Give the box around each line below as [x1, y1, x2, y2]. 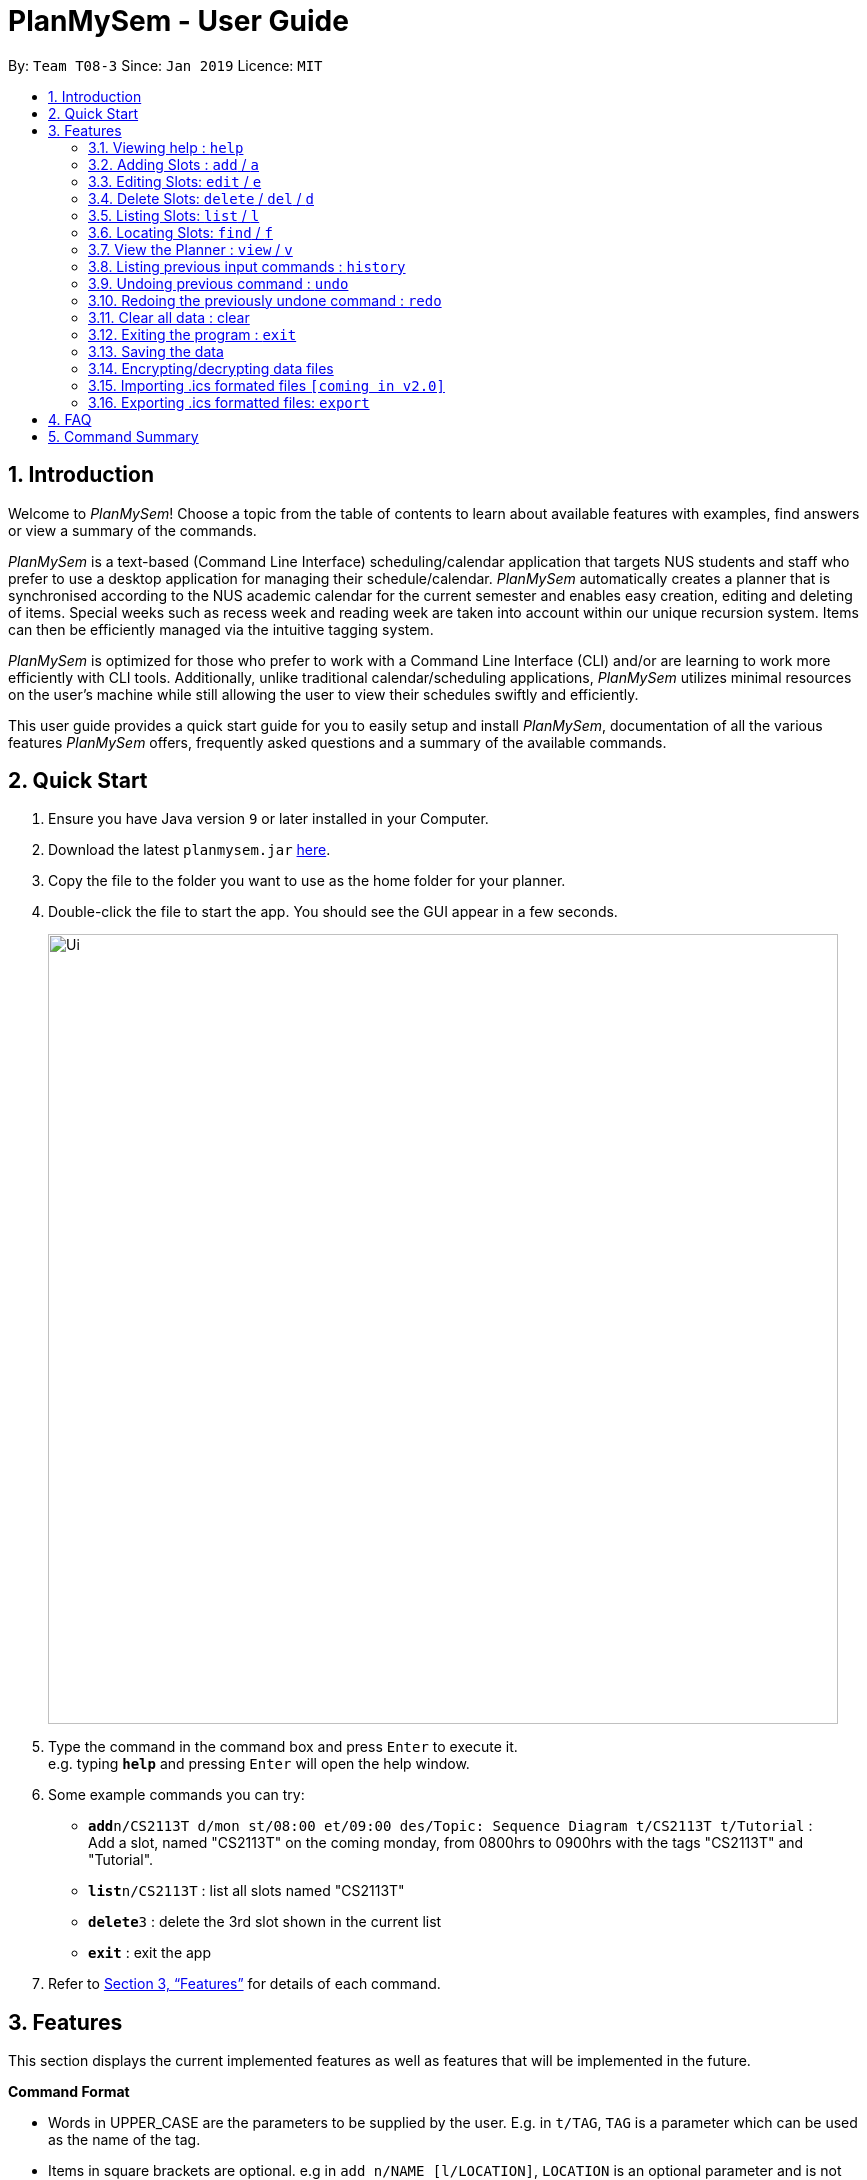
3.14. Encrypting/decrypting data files [88, 359, 334, 377]
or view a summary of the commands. [8, 521, 257, 539]
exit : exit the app [88, 1944, 211, 1962]
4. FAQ [48, 410, 92, 428]
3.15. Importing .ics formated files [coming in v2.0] [88, 376, 445, 394]
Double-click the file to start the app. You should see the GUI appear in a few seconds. [48, 903, 618, 921]
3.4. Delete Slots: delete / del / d [88, 189, 314, 207]
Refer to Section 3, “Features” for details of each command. [48, 1975, 441, 1993]
